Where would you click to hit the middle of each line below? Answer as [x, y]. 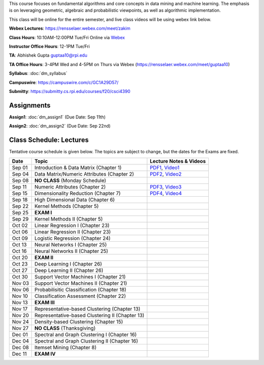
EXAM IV [45, 354]
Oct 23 [20, 264]
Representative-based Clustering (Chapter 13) [88, 309]
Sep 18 [20, 200]
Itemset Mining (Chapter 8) [66, 347]
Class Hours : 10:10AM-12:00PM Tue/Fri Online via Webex [67, 37]
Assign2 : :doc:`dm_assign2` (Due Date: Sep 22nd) [60, 126]
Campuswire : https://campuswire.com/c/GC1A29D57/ [64, 82]
